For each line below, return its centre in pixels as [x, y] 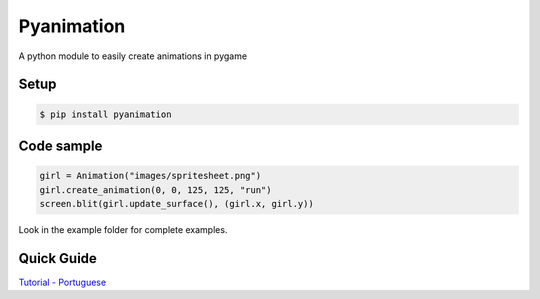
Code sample [60, 145]
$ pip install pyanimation [105, 114]
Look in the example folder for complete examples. [123, 229]
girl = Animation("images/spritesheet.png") [150, 176]
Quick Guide [57, 258]
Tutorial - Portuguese [62, 282]
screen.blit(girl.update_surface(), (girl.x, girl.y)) [176, 203]
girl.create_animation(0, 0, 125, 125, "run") [155, 189]
